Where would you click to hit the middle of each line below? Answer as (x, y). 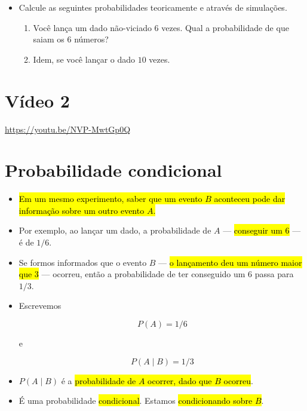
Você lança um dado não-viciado (92, 27)
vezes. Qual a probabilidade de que (225, 27)
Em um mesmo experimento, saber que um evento (110, 199)
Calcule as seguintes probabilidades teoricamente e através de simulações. (153, 7)
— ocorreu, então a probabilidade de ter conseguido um (143, 274)
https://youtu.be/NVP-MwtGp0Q (68, 129)
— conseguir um (253, 230)
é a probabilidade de (99, 380)
